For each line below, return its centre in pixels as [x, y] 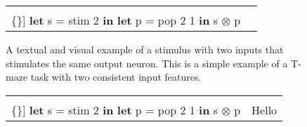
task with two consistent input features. [116, 77]
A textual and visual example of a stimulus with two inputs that [145, 49]
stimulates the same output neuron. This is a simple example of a [147, 63]
